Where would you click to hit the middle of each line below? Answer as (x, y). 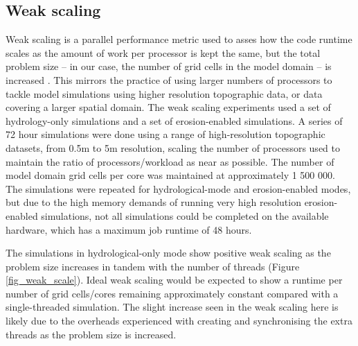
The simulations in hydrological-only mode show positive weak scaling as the (168, 253)
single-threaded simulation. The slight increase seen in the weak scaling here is (172, 307)
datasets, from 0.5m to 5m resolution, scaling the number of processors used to (173, 147)
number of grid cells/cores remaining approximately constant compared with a (172, 293)
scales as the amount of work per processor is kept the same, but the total (163, 52)
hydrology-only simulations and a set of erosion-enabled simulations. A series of (174, 120)
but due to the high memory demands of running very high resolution (153, 202)
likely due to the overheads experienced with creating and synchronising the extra (179, 321)
